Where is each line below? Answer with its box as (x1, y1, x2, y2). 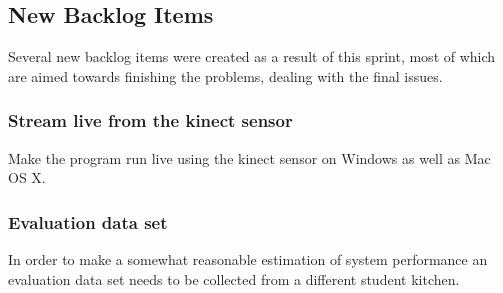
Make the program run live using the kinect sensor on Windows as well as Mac (8, 147, 491, 168)
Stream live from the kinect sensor (8, 108, 293, 133)
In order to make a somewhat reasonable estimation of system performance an (8, 249, 488, 270)
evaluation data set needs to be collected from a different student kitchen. (8, 268, 460, 289)
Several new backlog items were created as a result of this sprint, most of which (8, 46, 496, 67)
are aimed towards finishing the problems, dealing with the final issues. (8, 65, 443, 86)
